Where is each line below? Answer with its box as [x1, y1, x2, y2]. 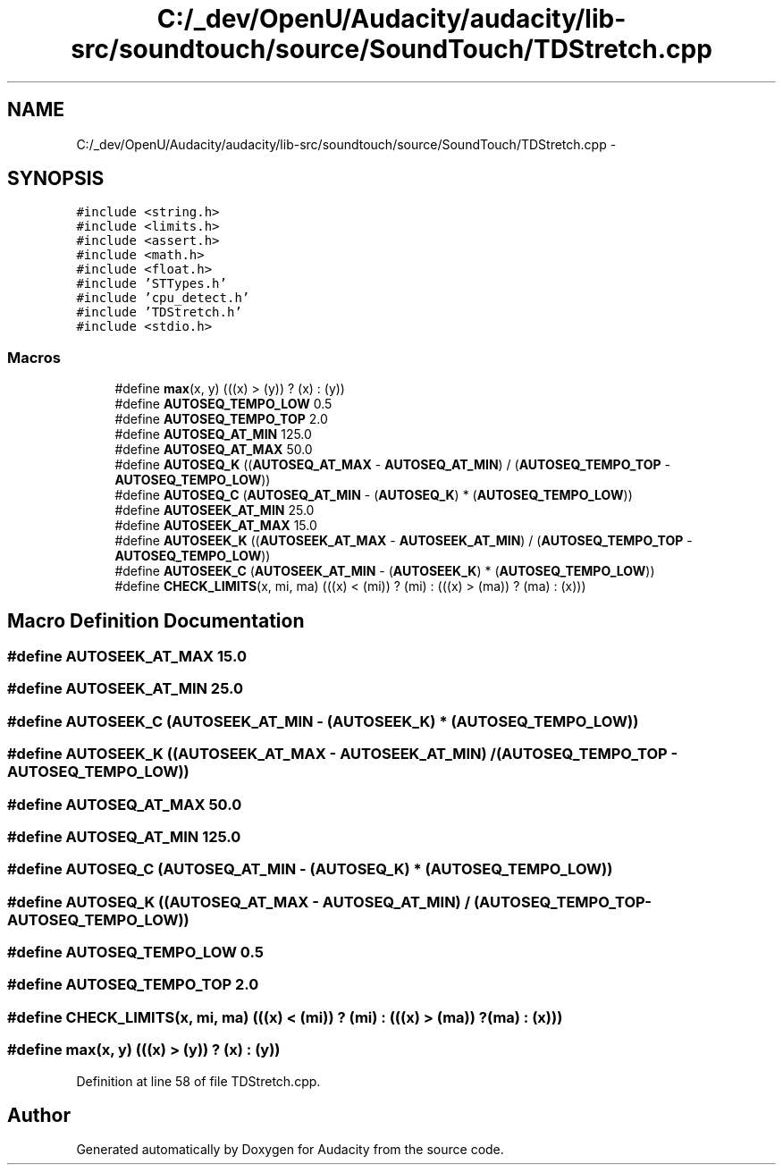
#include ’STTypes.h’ [76, 276, 227, 291]
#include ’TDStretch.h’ [76, 305, 242, 320]
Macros [7, 348, 61, 367]
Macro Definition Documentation [7, 609, 305, 632]
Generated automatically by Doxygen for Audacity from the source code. [76, 1142, 504, 1158]
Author [7, 1103, 71, 1126]
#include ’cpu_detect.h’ [76, 291, 250, 306]
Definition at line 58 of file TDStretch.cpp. [76, 1073, 321, 1089]
